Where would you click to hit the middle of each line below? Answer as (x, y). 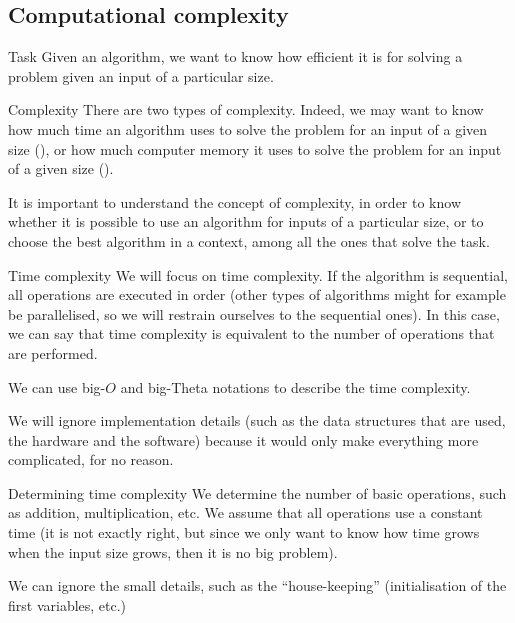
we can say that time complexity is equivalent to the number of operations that (251, 333)
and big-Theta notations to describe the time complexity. (295, 386)
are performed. (53, 352)
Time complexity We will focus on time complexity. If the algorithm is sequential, (258, 274)
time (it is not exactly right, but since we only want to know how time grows (244, 532)
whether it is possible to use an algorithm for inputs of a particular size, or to (246, 221)
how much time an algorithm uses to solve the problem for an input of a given (248, 128)
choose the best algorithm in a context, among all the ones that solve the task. (249, 240)
